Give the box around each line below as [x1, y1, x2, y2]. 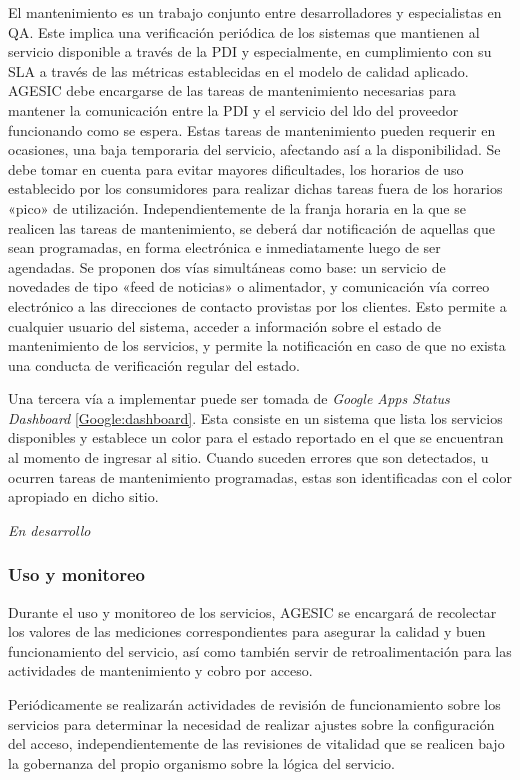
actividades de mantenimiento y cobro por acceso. [8, 660, 313, 681]
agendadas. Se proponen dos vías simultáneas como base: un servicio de [8, 256, 446, 277]
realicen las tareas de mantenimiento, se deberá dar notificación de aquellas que [8, 217, 495, 238]
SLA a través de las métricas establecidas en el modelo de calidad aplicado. [8, 60, 469, 81]
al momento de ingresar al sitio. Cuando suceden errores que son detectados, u [8, 447, 489, 468]
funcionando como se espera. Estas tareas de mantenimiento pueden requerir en [8, 119, 496, 140]
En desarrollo [8, 519, 91, 540]
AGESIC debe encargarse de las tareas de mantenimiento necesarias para [8, 80, 457, 101]
